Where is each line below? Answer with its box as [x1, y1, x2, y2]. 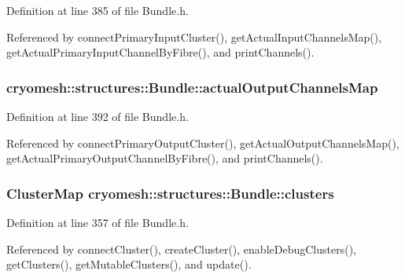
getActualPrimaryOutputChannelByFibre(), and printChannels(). [6, 150, 323, 166]
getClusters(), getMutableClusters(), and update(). [6, 256, 252, 273]
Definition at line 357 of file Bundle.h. [6, 214, 189, 230]
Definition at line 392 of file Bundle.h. [6, 108, 189, 124]
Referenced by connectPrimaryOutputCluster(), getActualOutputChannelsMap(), [6, 134, 399, 151]
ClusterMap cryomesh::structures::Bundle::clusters [6, 183, 334, 203]
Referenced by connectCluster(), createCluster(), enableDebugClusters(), [6, 240, 356, 257]
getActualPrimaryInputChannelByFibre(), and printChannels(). [6, 44, 315, 60]
